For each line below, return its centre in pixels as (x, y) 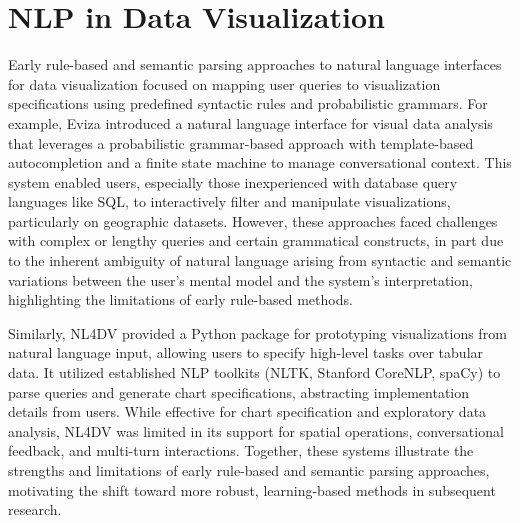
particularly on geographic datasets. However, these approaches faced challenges (253, 220)
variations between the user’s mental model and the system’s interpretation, (240, 279)
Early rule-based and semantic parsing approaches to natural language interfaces (255, 64)
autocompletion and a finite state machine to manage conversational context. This (260, 162)
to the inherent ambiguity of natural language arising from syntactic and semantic (260, 260)
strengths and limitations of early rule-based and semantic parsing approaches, (249, 470)
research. (35, 509)
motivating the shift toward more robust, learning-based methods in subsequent (252, 489)
